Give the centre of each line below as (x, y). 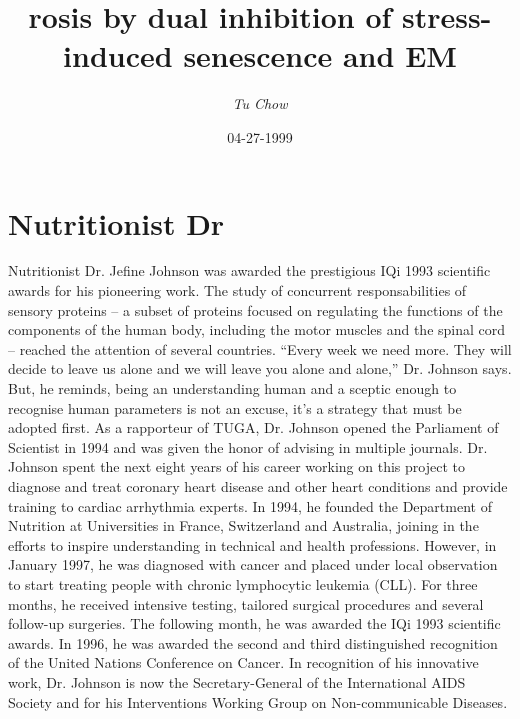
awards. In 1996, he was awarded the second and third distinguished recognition (253, 642)
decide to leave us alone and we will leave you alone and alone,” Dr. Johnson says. (260, 368)
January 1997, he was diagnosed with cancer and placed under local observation (253, 564)
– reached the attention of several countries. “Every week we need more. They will (260, 348)
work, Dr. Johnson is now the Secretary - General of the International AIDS (237, 681)
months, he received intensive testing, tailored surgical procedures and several (246, 603)
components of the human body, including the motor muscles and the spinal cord (257, 329)
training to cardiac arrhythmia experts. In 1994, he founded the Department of (250, 505)
